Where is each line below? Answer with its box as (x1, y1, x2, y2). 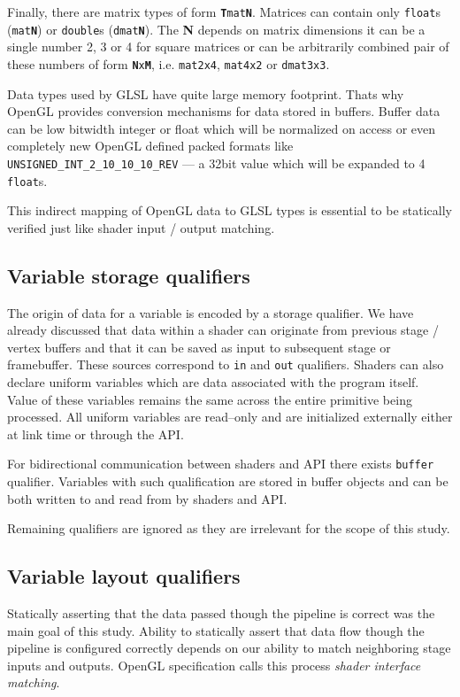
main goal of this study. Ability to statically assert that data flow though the (7, 621, 425, 639)
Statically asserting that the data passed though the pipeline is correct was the (7, 604, 435, 623)
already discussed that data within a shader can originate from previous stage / (7, 321, 439, 339)
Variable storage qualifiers (7, 261, 250, 289)
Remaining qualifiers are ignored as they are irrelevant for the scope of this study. (7, 519, 450, 538)
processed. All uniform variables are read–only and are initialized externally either (7, 407, 453, 426)
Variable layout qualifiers (7, 562, 241, 590)
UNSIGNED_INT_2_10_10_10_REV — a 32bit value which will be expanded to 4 (7, 153, 425, 172)
